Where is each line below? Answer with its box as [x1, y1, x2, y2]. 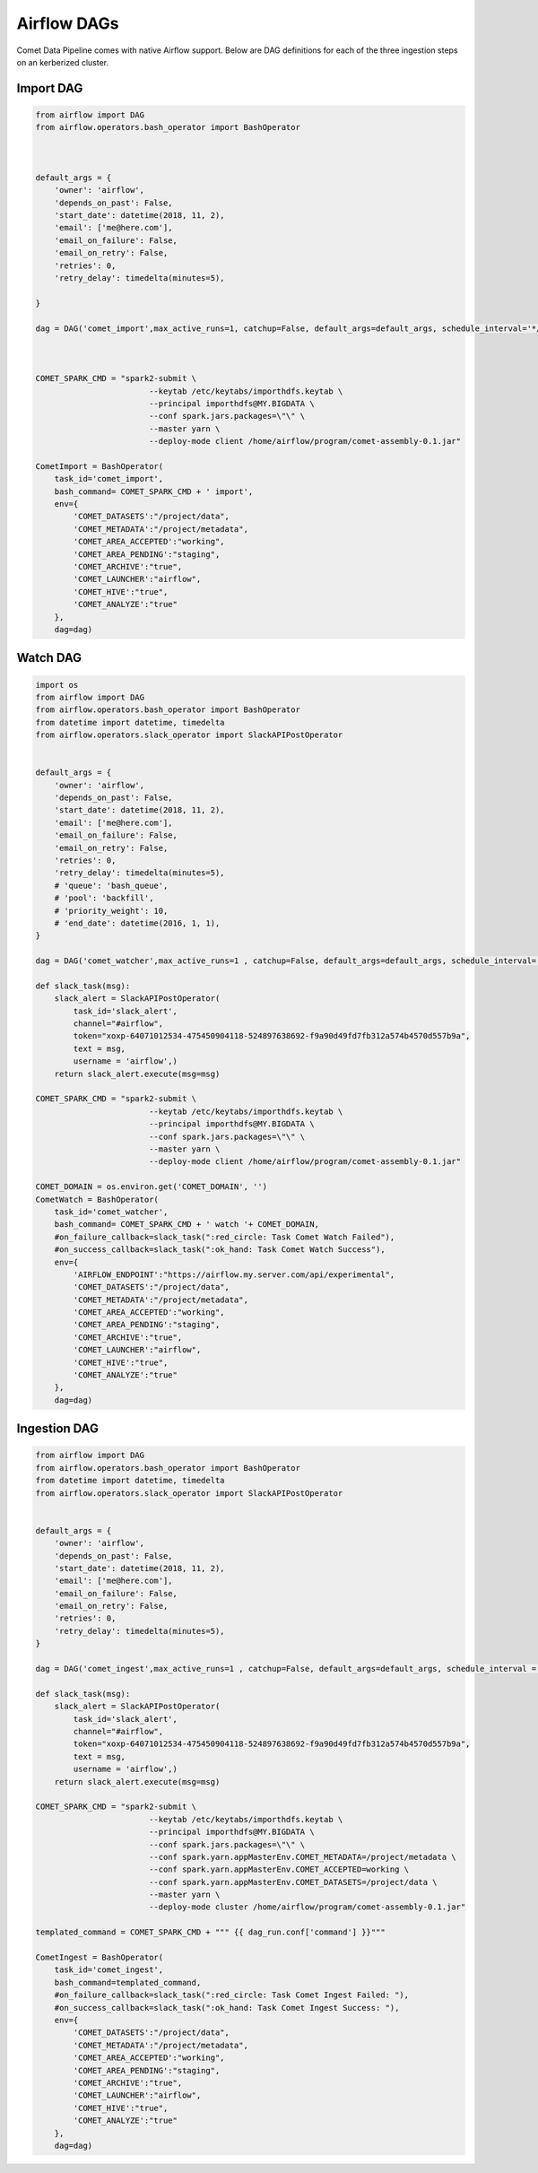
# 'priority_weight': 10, [54, 906, 169, 916]
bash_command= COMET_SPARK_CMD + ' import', [54, 486, 254, 497]
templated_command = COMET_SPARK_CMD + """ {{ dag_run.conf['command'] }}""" [35, 1927, 386, 1937]
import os [35, 680, 79, 690]
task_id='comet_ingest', [54, 1965, 164, 1975]
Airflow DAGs [16, 13, 119, 33]
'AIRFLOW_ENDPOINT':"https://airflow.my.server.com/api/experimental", [73, 1269, 395, 1280]
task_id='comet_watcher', [54, 1206, 169, 1217]
